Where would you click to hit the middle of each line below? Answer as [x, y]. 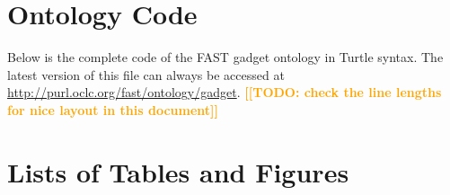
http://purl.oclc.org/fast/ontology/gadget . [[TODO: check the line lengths [225, 92]
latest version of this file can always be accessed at [146, 74]
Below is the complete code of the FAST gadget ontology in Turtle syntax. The [225, 57]
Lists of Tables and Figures [178, 171]
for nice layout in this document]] [113, 109]
